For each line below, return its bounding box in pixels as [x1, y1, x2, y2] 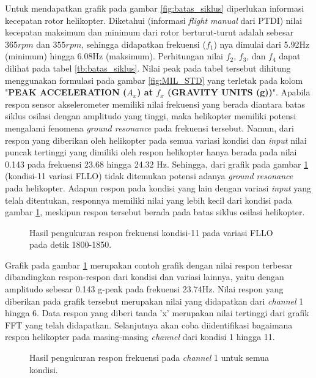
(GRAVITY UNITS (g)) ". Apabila [167, 86, 310, 98]
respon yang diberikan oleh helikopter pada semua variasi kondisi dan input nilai [5, 133, 307, 146]
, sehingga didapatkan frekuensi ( [81, 37, 206, 50]
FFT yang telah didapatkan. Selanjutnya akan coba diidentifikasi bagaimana [5, 318, 293, 331]
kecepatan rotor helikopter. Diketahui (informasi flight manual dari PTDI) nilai [5, 13, 303, 26]
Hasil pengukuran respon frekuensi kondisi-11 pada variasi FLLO [29, 226, 273, 239]
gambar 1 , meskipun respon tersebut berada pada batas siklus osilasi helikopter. [5, 206, 305, 218]
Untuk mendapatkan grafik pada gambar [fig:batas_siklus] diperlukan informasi [5, 2, 304, 14]
